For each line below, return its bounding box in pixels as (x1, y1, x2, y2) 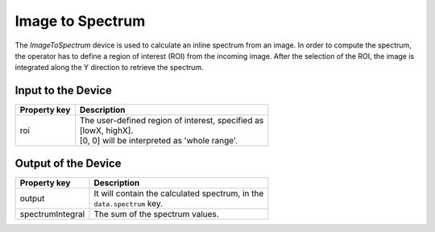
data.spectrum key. (93, 197, 164, 209)
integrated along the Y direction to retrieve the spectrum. (14, 63, 205, 72)
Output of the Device (14, 156, 122, 170)
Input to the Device (14, 84, 113, 97)
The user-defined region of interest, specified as (79, 115, 264, 126)
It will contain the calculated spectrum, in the (93, 188, 264, 199)
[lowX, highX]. (79, 125, 134, 136)
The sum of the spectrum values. (93, 208, 219, 219)
